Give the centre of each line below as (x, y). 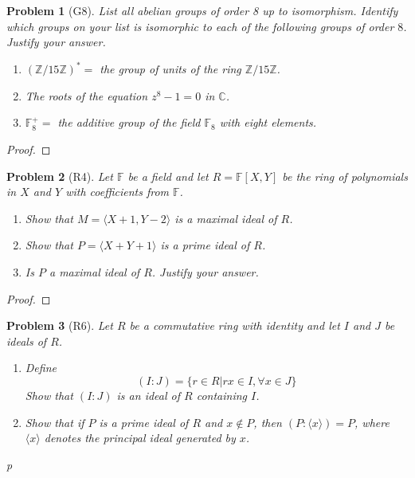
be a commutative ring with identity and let (235, 325)
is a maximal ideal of (226, 218)
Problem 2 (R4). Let (60, 176)
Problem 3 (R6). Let (60, 325)
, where (372, 422)
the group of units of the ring (170, 69)
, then (268, 422)
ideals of (27, 341)
